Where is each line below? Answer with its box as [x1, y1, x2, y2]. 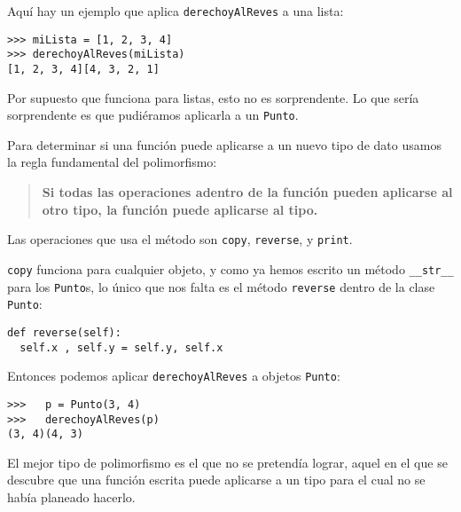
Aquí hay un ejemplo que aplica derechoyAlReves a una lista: [7, 2, 344, 20]
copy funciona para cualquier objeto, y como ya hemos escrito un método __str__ [7, 259, 454, 278]
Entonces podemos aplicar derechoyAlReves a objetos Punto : [7, 366, 340, 385]
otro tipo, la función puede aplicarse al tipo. [42, 200, 318, 218]
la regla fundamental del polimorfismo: [7, 153, 217, 171]
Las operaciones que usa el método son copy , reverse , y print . [7, 230, 353, 248]
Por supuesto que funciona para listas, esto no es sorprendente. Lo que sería [7, 88, 419, 106]
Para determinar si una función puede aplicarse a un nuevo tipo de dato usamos [7, 135, 441, 154]
